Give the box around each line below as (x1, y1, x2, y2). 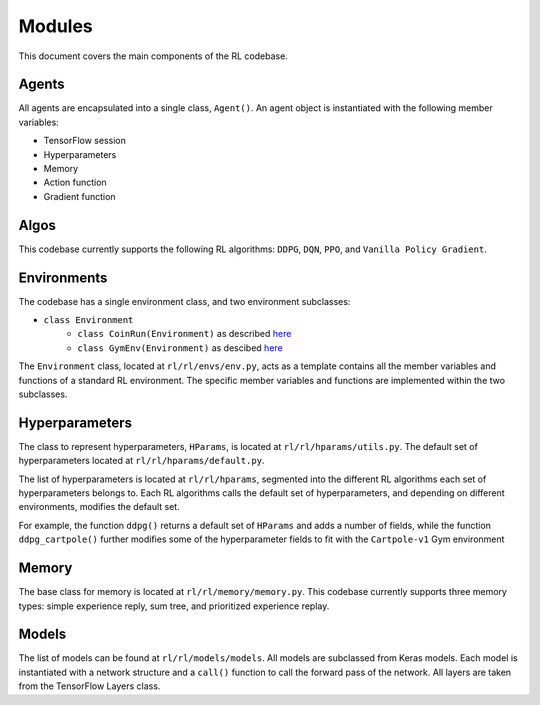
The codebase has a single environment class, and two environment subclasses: (18, 295, 351, 307)
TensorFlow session (43, 135, 127, 147)
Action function (43, 176, 107, 189)
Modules (18, 15, 94, 37)
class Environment (43, 315, 134, 325)
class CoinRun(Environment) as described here (77, 328, 292, 340)
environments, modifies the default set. (18, 501, 180, 513)
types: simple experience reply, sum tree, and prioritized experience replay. (18, 600, 330, 612)
